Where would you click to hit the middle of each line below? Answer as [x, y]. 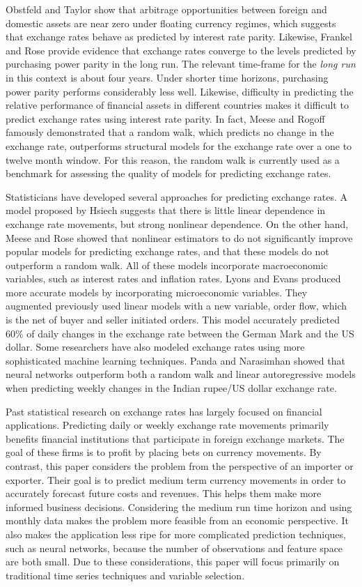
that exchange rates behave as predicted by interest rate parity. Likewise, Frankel [179, 37]
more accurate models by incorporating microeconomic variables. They [157, 292]
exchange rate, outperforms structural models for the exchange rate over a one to [179, 145]
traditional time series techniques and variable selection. [125, 575]
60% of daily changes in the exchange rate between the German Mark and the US [180, 333]
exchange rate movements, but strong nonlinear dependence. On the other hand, [177, 223]
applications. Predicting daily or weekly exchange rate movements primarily [167, 425]
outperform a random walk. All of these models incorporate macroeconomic [167, 265]
